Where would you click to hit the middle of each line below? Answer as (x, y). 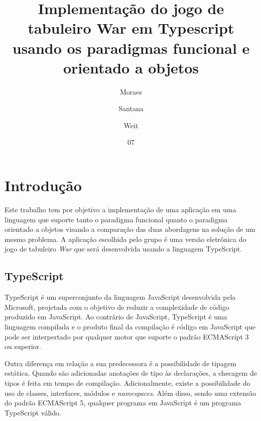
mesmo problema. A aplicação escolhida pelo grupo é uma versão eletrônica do (125, 239)
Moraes (131, 91)
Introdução (43, 185)
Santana (131, 108)
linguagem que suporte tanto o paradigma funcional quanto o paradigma (116, 219)
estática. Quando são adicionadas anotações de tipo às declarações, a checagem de (131, 373)
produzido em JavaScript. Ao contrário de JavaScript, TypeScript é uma (116, 317)
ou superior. (23, 346)
